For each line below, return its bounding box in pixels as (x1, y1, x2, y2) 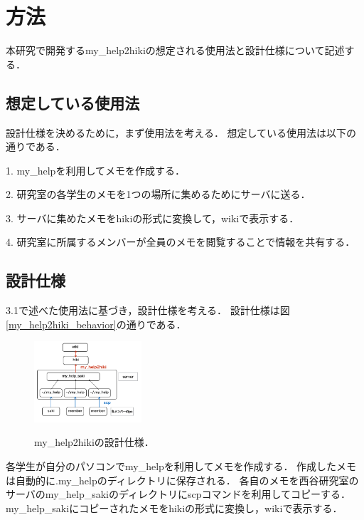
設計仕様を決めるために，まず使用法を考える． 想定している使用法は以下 (6, 125, 347, 140)
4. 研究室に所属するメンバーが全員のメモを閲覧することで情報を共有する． (6, 234, 355, 249)
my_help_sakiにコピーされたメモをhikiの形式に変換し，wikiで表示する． (6, 500, 343, 515)
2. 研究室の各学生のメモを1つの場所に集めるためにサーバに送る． (6, 187, 311, 202)
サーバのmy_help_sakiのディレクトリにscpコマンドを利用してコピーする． (6, 487, 351, 501)
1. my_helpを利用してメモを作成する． (6, 162, 185, 177)
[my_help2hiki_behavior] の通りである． (6, 316, 186, 331)
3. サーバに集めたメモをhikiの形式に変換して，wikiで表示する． (6, 210, 299, 225)
